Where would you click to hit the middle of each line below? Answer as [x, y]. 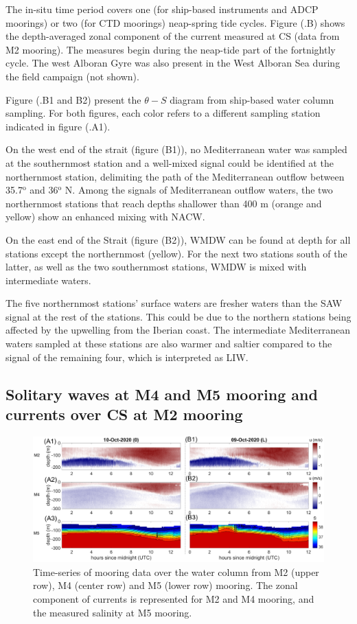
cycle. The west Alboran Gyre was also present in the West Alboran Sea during [173, 63]
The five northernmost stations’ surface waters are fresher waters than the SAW [174, 303]
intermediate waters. [48, 280]
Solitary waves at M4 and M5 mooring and [162, 394]
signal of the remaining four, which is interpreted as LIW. [127, 357]
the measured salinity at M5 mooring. [113, 612]
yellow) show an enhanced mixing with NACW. [105, 217]
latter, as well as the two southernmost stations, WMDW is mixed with [156, 267]
